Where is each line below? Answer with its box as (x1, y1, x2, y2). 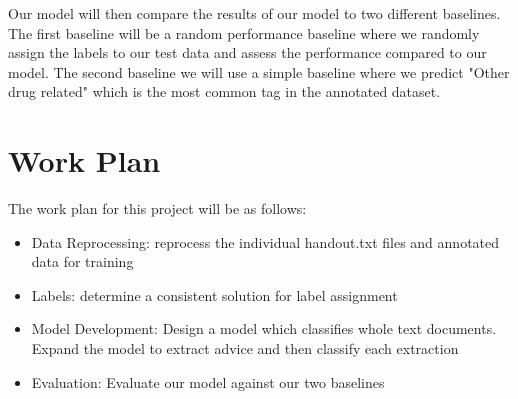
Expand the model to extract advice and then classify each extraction (31, 338, 459, 359)
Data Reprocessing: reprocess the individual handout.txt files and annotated (31, 231, 500, 252)
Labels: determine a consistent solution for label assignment (31, 284, 398, 305)
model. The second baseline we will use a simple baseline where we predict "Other (8, 61, 510, 82)
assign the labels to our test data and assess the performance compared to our (8, 42, 487, 63)
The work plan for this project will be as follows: (8, 198, 307, 219)
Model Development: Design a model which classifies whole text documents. (31, 318, 497, 339)
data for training (31, 251, 134, 272)
